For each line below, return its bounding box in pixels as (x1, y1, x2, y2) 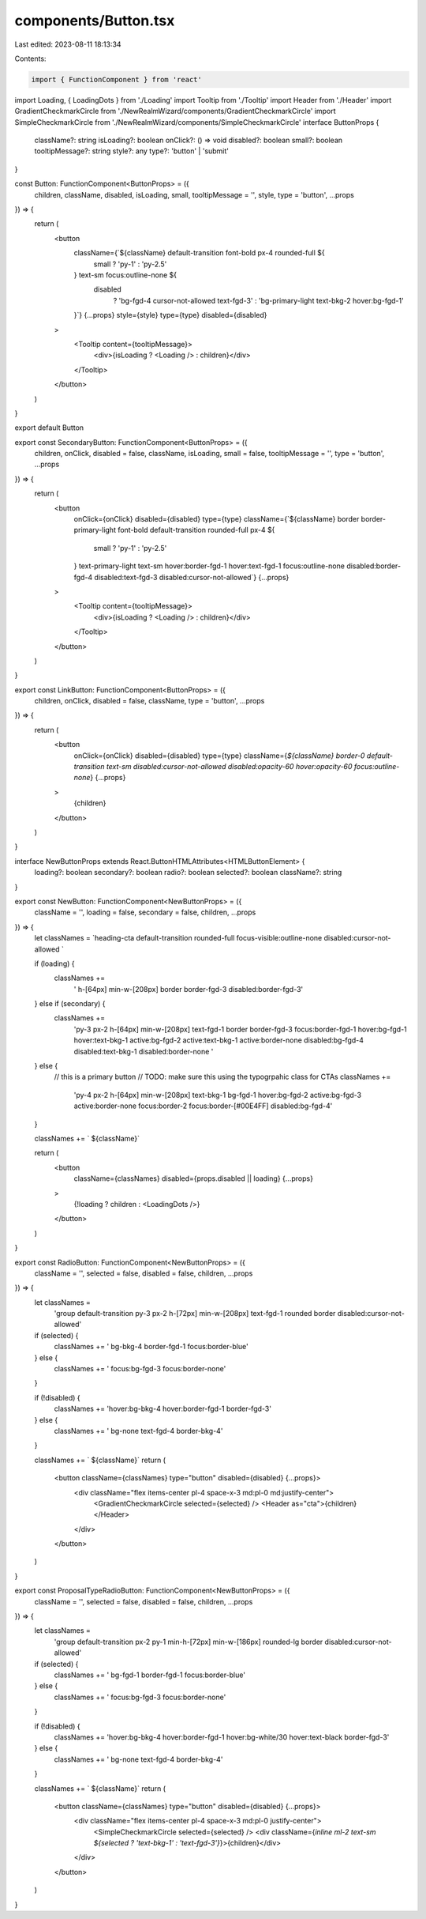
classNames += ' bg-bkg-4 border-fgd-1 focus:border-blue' (54, 1342, 248, 1352)
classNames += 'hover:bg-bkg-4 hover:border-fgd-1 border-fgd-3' (54, 1404, 272, 1414)
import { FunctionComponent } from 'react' (31, 75, 203, 84)
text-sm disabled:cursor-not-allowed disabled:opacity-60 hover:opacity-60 (106, 762, 353, 771)
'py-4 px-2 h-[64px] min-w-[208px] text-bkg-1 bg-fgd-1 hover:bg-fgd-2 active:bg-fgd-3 (73, 1090, 362, 1099)
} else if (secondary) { (34, 999, 106, 1009)
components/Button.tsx (14, 12, 175, 29)
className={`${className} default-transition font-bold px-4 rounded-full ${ (73, 248, 325, 258)
